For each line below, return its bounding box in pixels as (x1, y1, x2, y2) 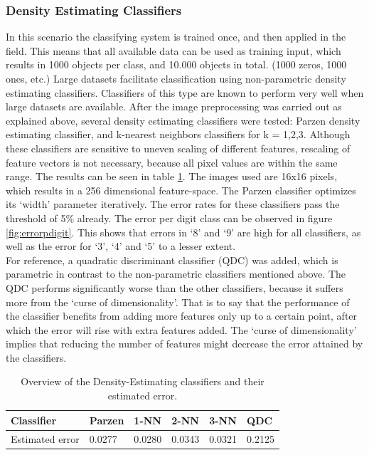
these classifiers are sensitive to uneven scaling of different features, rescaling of (6, 140, 351, 155)
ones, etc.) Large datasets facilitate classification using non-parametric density (6, 71, 346, 85)
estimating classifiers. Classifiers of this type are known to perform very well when (6, 85, 364, 100)
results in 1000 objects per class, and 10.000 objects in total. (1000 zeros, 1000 (6, 57, 347, 72)
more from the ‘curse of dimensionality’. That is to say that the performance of (6, 294, 350, 309)
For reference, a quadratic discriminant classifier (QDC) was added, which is (6, 252, 338, 267)
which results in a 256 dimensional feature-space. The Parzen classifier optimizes (6, 182, 356, 197)
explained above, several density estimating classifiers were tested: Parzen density (6, 113, 360, 127)
